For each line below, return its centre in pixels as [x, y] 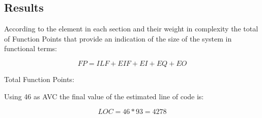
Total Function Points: [39, 79]
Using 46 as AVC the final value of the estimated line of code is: [104, 96]
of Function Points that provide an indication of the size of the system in [118, 38]
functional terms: [31, 48]
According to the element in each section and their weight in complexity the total [131, 29]
